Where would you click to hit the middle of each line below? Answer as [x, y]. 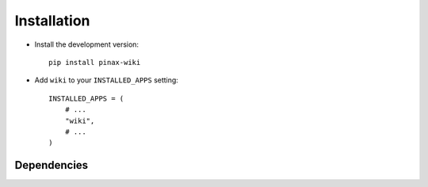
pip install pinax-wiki [95, 62]
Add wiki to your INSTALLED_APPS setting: [106, 80]
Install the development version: [86, 44]
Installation [52, 21]
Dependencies [52, 165]
